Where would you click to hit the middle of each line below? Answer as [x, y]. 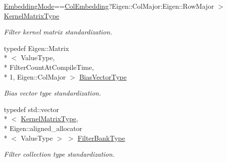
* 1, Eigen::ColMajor [35, 76]
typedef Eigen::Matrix [37, 48]
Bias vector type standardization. [53, 93]
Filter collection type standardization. [59, 154]
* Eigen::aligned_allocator [43, 128]
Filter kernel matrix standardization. [58, 32]
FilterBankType [101, 138]
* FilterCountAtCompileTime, [49, 67]
